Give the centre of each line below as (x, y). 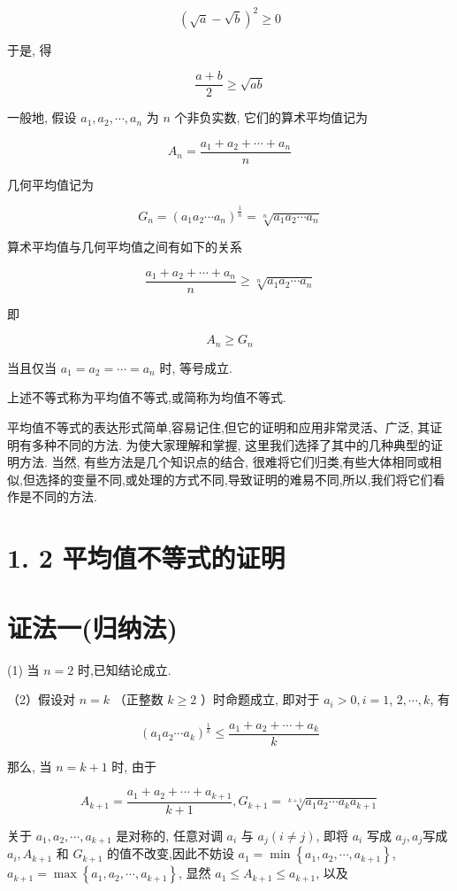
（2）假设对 (41, 699)
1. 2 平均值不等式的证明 (146, 558)
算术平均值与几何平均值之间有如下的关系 (125, 247)
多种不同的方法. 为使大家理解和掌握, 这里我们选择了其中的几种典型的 (231, 444)
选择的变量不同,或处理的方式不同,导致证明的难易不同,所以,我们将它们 (234, 479)
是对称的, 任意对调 (169, 835)
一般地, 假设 (42, 117)
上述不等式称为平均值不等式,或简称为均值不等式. (147, 397)
